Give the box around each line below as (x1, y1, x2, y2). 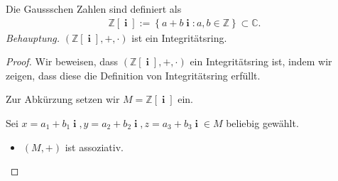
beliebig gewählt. (226, 116, 299, 130)
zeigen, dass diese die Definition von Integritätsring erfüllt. (6, 67, 261, 82)
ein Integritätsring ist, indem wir (190, 54, 332, 69)
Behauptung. (6, 30, 60, 45)
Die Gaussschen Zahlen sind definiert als (6, 1, 182, 16)
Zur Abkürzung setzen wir (6, 92, 120, 106)
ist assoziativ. (65, 139, 124, 154)
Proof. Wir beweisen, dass (6, 54, 119, 69)
